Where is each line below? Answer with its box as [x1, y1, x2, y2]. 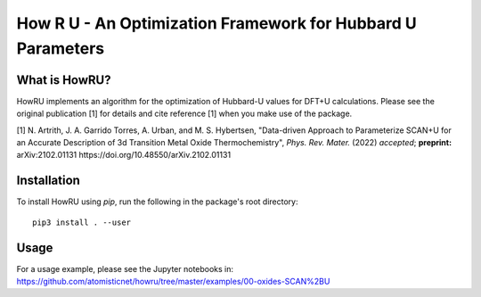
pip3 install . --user [32, 217, 132, 227]
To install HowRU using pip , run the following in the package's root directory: [16, 196, 298, 207]
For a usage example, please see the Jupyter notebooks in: [16, 263, 234, 274]
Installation [16, 173, 80, 188]
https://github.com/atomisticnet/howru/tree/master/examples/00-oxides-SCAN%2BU [16, 276, 330, 287]
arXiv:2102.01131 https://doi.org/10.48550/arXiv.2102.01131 [16, 150, 232, 161]
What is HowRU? [16, 72, 111, 87]
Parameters [16, 38, 105, 58]
